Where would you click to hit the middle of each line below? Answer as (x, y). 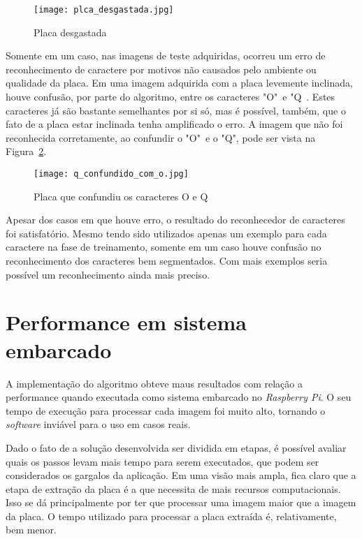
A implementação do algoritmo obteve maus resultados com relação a (154, 383)
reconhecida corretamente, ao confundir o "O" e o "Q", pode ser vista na (161, 137)
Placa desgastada (70, 32)
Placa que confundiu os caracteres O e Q (121, 196)
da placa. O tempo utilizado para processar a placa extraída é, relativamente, (171, 516)
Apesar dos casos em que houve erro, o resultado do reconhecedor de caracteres (175, 220)
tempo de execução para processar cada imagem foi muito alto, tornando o (166, 410)
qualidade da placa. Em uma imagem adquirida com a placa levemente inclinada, (179, 83)
